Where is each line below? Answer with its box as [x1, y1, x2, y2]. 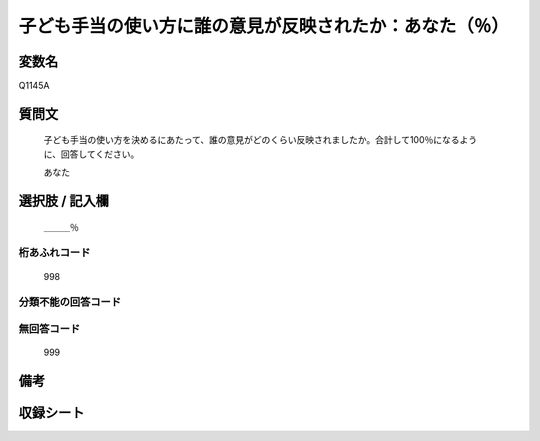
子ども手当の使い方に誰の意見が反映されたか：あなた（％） [18, 15, 510, 37]
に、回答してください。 [43, 148, 140, 160]
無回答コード [18, 321, 81, 335]
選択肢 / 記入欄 [18, 193, 110, 210]
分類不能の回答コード [18, 295, 122, 309]
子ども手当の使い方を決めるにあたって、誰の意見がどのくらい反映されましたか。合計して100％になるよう [43, 134, 478, 146]
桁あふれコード [18, 246, 91, 260]
